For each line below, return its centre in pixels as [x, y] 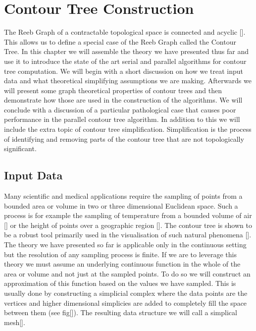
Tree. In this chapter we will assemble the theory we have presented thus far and [127, 51]
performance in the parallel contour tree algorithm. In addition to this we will [122, 119]
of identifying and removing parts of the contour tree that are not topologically [124, 138]
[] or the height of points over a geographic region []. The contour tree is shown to [128, 225]
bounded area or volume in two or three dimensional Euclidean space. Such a [121, 205]
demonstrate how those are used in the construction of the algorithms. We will [123, 100]
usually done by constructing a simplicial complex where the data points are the [126, 293]
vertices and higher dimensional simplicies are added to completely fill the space [126, 303]
